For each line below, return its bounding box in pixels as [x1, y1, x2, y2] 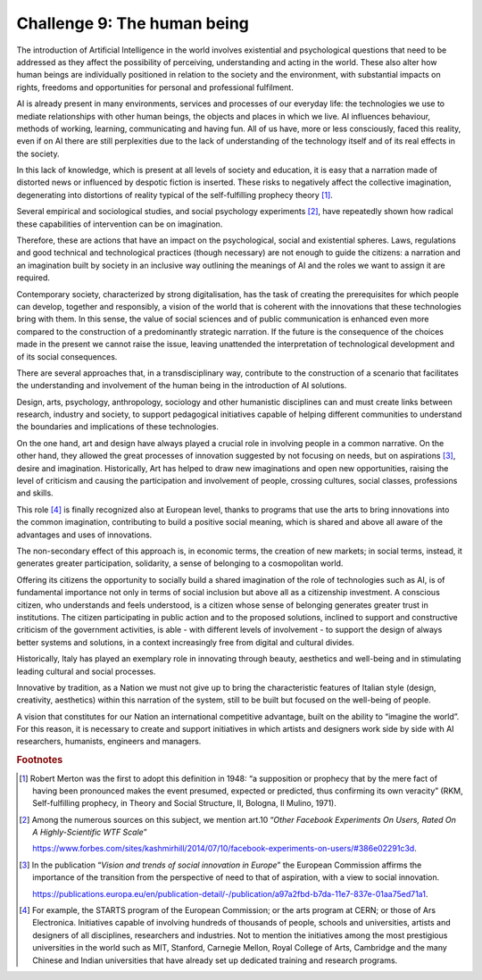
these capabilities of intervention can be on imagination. [16, 219, 223, 229]
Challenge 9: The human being [16, 13, 250, 33]
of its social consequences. [16, 351, 118, 361]
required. [16, 272, 51, 283]
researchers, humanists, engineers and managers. [16, 736, 202, 747]
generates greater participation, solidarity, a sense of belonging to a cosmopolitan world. [16, 558, 344, 569]
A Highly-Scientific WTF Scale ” [32, 826, 147, 838]
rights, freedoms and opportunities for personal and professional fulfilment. [16, 81, 294, 93]
